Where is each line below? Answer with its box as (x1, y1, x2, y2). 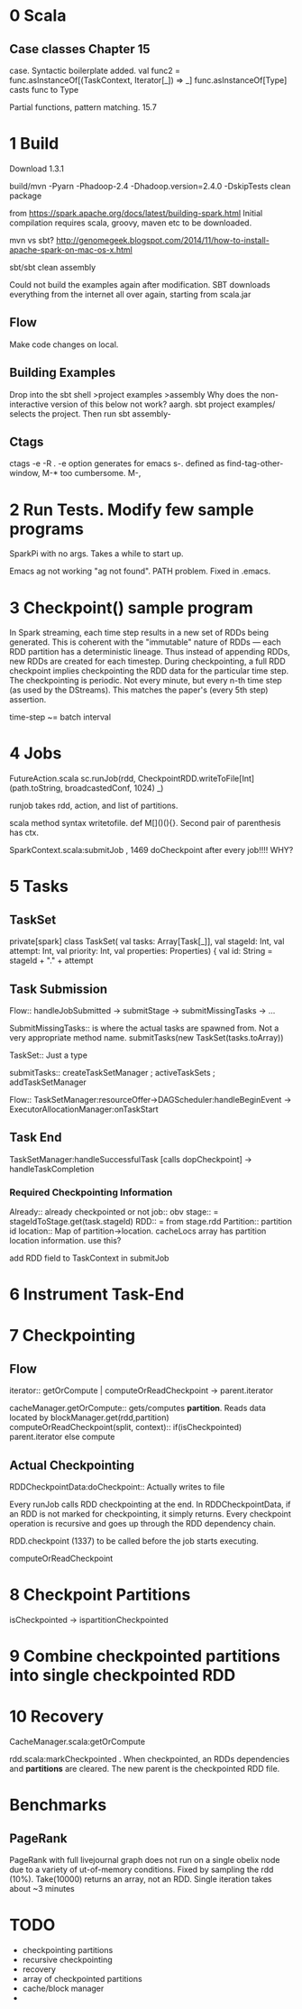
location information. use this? (9, 1235, 122, 1246)
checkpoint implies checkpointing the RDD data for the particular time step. (9, 665, 289, 676)
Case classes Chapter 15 (9, 41, 151, 57)
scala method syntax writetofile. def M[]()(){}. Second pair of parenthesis (9, 818, 281, 829)
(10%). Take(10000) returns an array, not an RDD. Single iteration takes (9, 1874, 272, 1885)
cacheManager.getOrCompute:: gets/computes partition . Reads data (9, 1403, 266, 1414)
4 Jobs (9, 743, 62, 764)
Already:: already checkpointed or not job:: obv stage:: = (9, 1206, 219, 1217)
